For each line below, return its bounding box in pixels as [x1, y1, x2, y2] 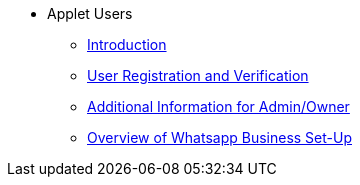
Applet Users [47, 5, 133, 22]
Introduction [87, 36, 167, 53]
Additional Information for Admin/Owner [87, 98, 350, 115]
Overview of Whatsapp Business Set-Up [87, 129, 352, 146]
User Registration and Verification [87, 67, 309, 84]
